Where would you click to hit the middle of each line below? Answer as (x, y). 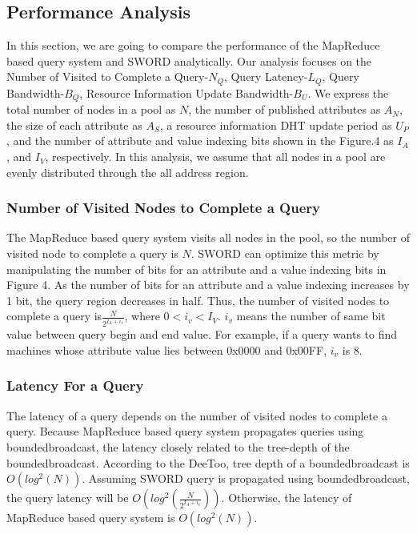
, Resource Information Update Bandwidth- (186, 92)
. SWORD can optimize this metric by (285, 253)
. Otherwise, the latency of (287, 498)
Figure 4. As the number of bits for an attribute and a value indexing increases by (208, 285)
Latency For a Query (75, 385)
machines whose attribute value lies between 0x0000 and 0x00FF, (167, 349)
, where (142, 316)
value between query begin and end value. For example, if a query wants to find (202, 334)
